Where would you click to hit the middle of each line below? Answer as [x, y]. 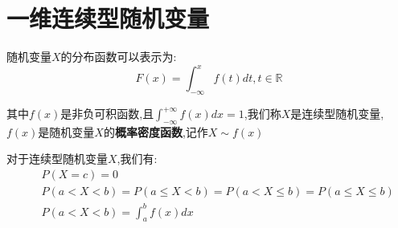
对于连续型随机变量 [57, 159]
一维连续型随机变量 [108, 18]
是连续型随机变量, [337, 114]
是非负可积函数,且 [107, 114]
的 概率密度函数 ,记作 [156, 131]
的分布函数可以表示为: [119, 57]
